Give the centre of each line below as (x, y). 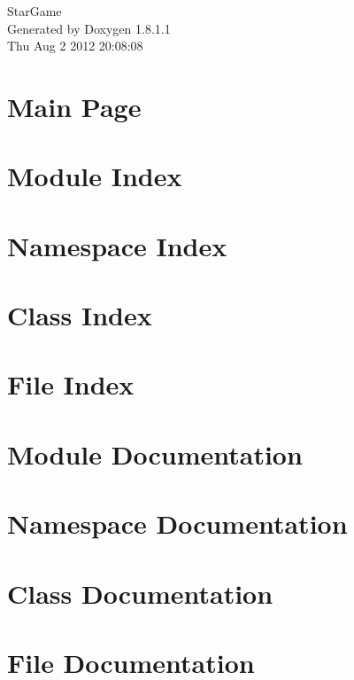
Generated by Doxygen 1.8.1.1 (89, 28)
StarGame (35, 11)
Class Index (80, 315)
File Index (71, 384)
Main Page (74, 106)
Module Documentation (155, 453)
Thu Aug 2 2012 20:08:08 (75, 46)
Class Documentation (140, 593)
